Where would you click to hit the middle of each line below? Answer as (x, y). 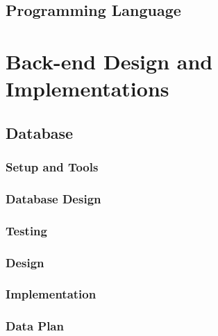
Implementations (87, 89)
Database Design (53, 198)
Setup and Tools (52, 167)
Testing (26, 230)
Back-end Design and (109, 61)
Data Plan (35, 326)
